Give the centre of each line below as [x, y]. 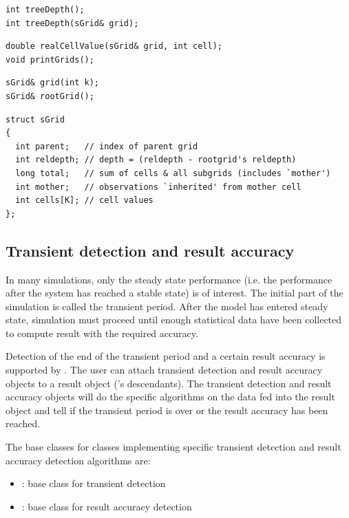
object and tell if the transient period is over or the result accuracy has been [167, 410]
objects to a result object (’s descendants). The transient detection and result [169, 383]
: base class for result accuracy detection [107, 506]
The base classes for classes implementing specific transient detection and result [173, 447]
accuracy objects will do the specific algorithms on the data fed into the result [170, 397]
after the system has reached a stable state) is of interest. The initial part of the [174, 293]
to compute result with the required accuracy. [102, 333]
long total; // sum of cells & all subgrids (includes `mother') [173, 173]
